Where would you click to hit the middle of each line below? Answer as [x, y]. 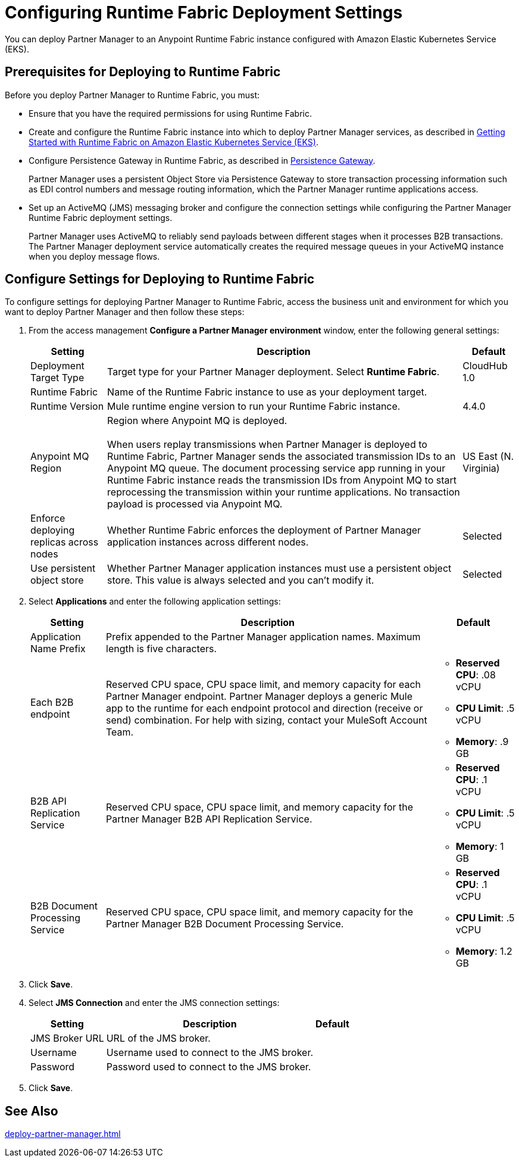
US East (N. [488, 457]
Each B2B [52, 703]
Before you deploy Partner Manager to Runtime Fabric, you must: [132, 95]
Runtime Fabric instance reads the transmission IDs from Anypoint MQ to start [282, 480]
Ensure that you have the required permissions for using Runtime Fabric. [171, 113]
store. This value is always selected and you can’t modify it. [241, 580]
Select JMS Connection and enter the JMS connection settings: [154, 1003]
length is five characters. [162, 649]
